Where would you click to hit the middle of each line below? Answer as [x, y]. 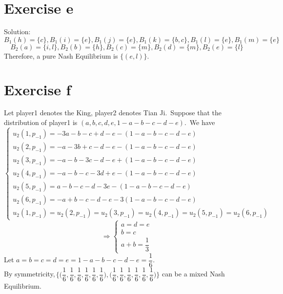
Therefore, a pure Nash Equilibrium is [61, 55]
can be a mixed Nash [193, 274]
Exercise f [38, 89]
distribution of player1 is [41, 122]
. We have [200, 122]
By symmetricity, [30, 274]
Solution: [17, 31]
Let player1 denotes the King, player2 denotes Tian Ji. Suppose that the [113, 113]
